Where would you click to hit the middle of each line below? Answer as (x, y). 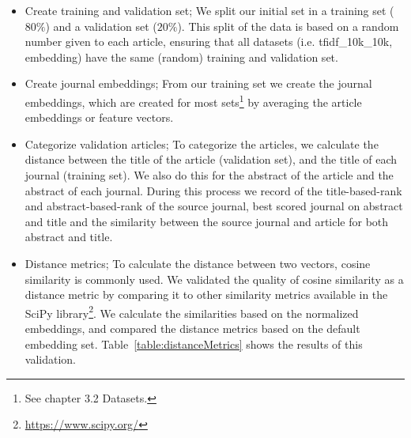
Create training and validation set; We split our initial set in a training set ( (209, 10)
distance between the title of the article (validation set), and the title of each (211, 159)
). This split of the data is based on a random (288, 26)
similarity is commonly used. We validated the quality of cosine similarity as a (214, 279)
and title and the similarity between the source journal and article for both (207, 221)
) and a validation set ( (101, 26)
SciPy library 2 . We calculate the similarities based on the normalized (192, 312)
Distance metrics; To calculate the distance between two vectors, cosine (198, 263)
